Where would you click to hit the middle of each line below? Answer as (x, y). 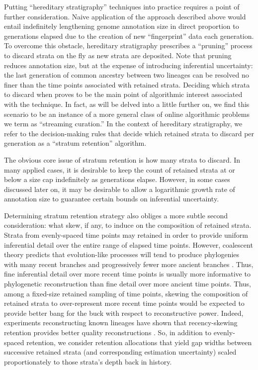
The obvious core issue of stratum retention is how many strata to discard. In (122, 159)
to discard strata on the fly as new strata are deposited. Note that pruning (118, 55)
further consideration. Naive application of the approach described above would (125, 16)
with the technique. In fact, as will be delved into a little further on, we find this (127, 104)
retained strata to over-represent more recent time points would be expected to (124, 303)
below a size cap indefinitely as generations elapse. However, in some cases (117, 179)
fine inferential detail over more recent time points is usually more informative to (127, 274)
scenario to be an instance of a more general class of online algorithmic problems (127, 114)
